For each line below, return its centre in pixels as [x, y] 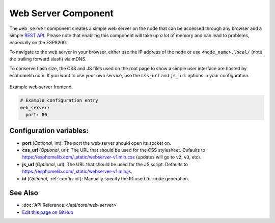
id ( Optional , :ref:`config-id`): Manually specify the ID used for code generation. [106, 178]
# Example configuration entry [59, 101]
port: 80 [36, 115]
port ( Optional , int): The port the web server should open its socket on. [97, 143]
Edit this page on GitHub [48, 212]
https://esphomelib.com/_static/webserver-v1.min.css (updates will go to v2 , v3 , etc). [112, 157]
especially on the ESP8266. [38, 43]
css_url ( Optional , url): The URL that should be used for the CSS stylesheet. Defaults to [114, 150]
